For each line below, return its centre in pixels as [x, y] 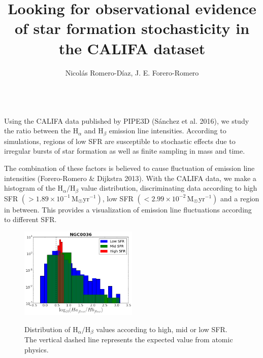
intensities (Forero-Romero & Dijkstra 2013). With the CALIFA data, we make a [130, 178]
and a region [240, 198]
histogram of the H [34, 188]
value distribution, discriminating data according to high [169, 188]
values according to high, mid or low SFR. [162, 329]
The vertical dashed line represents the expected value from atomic [129, 339]
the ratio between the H [41, 131]
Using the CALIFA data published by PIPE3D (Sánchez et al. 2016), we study [127, 120]
